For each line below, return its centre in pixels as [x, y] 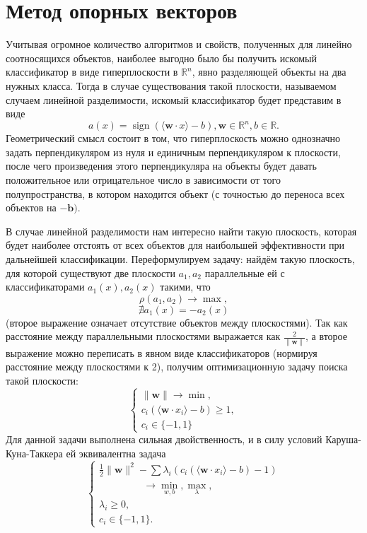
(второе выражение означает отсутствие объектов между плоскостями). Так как [177, 322]
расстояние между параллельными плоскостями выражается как [143, 336]
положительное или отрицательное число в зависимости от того [144, 179]
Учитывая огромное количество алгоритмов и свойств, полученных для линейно [179, 44]
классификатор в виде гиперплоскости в [92, 72]
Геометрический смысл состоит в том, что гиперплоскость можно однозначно [173, 138]
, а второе [326, 336]
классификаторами [45, 287]
